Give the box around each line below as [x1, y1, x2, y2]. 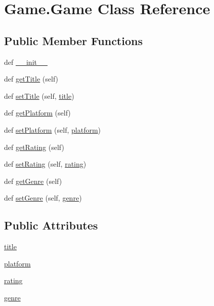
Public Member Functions [4, 32, 143, 48]
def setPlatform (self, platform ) [4, 124, 101, 135]
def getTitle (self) [4, 73, 59, 84]
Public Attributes [4, 217, 98, 233]
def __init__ [4, 56, 48, 67]
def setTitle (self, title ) [4, 90, 74, 101]
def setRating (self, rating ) [4, 159, 87, 169]
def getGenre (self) [4, 175, 62, 186]
